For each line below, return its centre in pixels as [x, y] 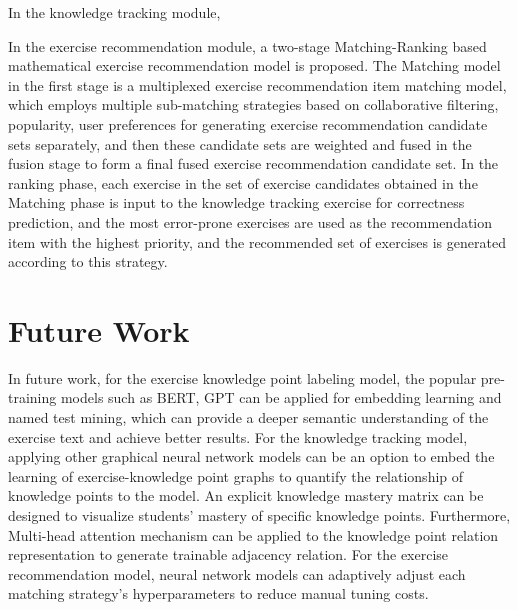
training [32, 397]
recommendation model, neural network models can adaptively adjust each [237, 573]
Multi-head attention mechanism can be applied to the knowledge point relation [253, 534]
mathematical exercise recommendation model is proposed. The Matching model [254, 65]
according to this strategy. [88, 261]
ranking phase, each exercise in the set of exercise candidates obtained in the [243, 182]
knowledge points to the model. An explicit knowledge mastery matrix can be [246, 495]
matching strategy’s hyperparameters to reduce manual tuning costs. [218, 593]
